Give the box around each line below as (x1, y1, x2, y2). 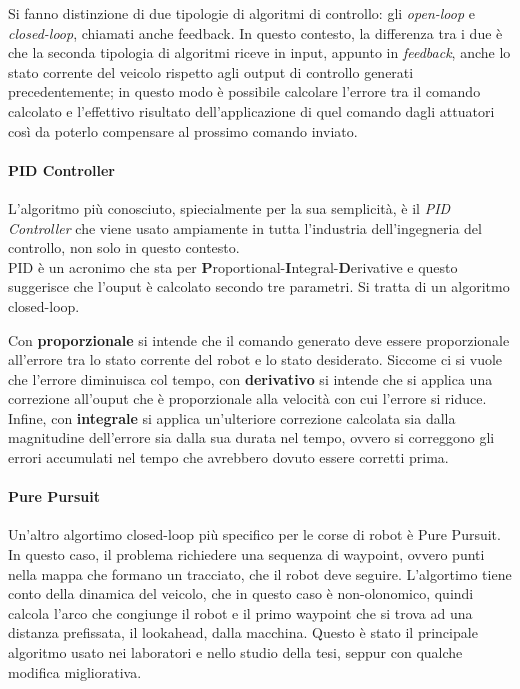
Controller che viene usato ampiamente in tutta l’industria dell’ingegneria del (8, 217, 482, 238)
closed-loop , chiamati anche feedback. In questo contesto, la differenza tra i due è (8, 22, 503, 43)
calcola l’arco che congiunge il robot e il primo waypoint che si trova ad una (8, 602, 473, 623)
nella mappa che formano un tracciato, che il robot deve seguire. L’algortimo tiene (8, 563, 512, 584)
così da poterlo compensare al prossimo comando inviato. (8, 120, 358, 141)
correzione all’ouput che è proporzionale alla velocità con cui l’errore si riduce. (8, 388, 487, 409)
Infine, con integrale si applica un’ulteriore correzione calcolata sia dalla (8, 407, 456, 428)
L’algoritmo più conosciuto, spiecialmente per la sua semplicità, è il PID (8, 197, 451, 218)
